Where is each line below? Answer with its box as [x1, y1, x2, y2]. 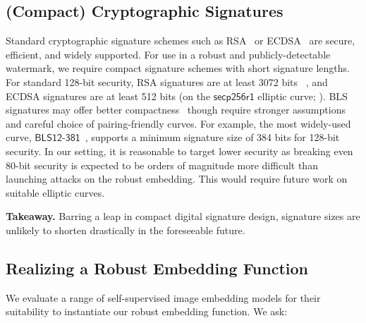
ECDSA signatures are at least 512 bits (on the [6, 88, 211, 103]
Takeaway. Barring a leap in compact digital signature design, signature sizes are [6, 209, 360, 224]
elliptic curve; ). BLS [257, 88, 348, 103]
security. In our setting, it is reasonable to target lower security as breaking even [6, 143, 353, 158]
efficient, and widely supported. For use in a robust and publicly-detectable [6, 47, 331, 61]
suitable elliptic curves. [6, 185, 105, 200]
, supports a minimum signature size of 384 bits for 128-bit [85, 130, 340, 145]
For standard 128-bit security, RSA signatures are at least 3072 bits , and [6, 74, 328, 89]
